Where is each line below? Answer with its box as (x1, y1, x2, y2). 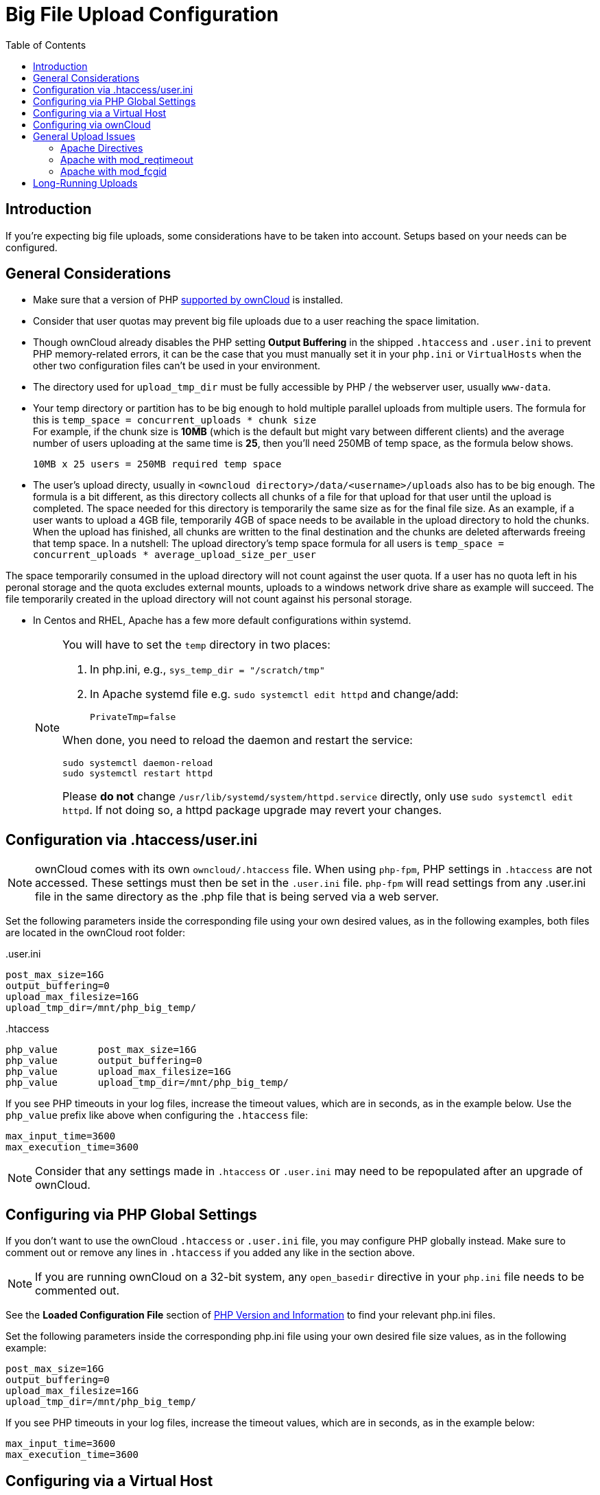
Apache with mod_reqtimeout (60, 153, 193, 165)
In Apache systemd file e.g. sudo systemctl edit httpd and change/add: (90, 687, 459, 702)
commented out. (35, 1284, 120, 1298)
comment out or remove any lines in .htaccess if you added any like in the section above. (5, 1247, 416, 1259)
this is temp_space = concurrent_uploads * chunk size (33, 414, 317, 426)
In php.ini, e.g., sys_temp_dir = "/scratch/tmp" (90, 662, 325, 677)
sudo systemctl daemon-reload (62, 758, 213, 769)
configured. (5, 241, 58, 253)
